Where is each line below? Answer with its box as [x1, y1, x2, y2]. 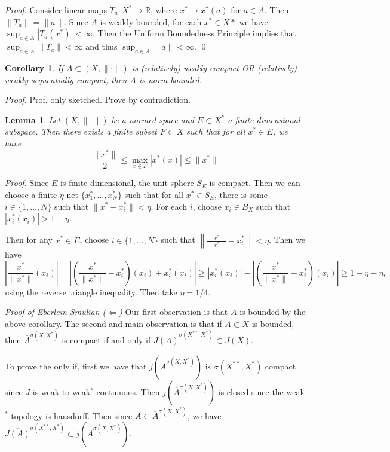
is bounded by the [239, 306, 306, 318]
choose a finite [5, 188, 57, 200]
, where [150, 4, 177, 16]
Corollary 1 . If [5, 61, 63, 74]
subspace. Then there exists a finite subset [5, 125, 158, 138]
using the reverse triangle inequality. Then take [5, 285, 177, 298]
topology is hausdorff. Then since [11, 409, 133, 422]
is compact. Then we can [209, 176, 300, 189]
